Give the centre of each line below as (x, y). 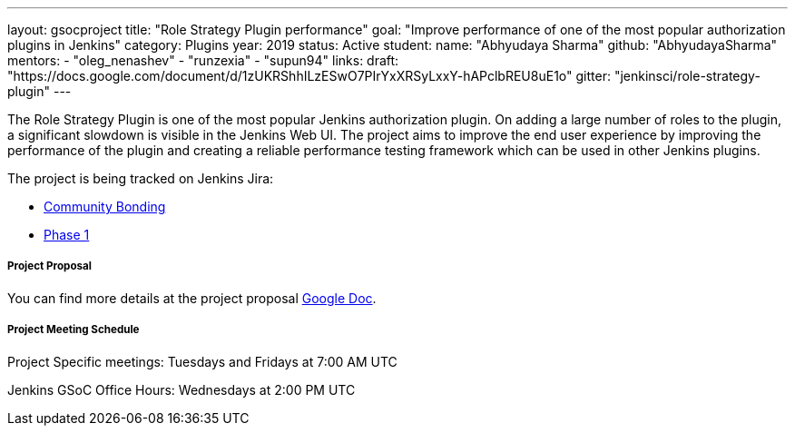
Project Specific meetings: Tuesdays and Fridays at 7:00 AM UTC (202, 361)
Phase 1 (67, 235)
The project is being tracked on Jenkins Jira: (141, 178)
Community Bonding (105, 207)
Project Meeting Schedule (74, 330)
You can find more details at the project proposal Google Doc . (192, 298)
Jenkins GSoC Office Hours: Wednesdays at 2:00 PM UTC (182, 389)
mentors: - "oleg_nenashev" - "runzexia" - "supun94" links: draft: (203, 60)
